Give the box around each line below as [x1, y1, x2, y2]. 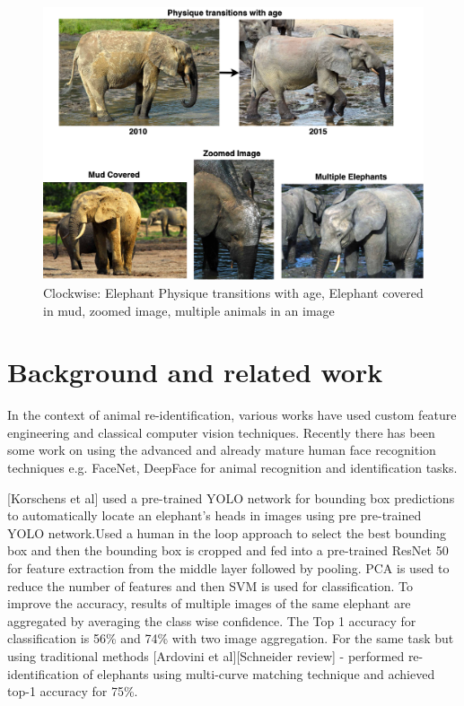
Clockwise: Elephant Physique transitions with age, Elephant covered [43, 283, 424, 301]
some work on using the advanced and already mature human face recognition [7, 440, 436, 459]
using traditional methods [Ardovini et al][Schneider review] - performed [7, 646, 405, 665]
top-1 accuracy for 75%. [7, 682, 138, 701]
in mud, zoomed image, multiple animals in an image [43, 301, 335, 319]
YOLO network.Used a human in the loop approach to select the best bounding [7, 523, 446, 542]
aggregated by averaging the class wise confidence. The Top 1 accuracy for [7, 611, 416, 630]
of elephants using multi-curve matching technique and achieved [83, 664, 435, 683]
